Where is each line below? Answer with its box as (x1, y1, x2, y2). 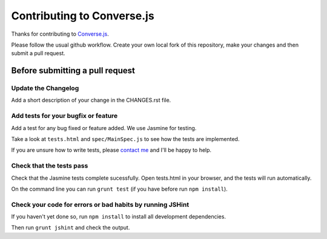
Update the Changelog (11, 84, 79, 93)
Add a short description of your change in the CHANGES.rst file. (11, 97, 171, 104)
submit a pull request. (11, 50, 65, 57)
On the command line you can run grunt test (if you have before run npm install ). (11, 185, 228, 192)
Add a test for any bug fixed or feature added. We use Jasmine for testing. (11, 124, 197, 131)
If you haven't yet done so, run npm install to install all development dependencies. (11, 213, 226, 220)
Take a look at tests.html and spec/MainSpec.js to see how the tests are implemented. (11, 136, 240, 143)
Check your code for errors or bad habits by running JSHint (11, 200, 190, 209)
